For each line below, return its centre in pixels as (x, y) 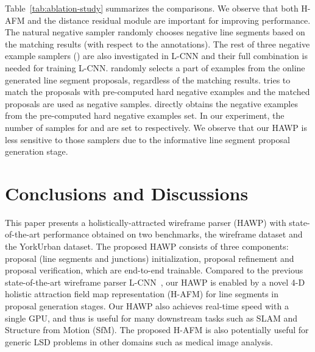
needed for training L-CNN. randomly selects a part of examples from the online (155, 67)
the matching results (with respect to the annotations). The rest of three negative (157, 44)
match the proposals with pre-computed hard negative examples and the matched (157, 92)
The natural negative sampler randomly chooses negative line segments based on (155, 32)
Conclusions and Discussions (127, 193)
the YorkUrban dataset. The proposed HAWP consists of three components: (147, 246)
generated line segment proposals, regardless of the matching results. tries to (148, 79)
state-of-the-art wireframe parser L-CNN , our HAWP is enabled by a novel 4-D (155, 282)
